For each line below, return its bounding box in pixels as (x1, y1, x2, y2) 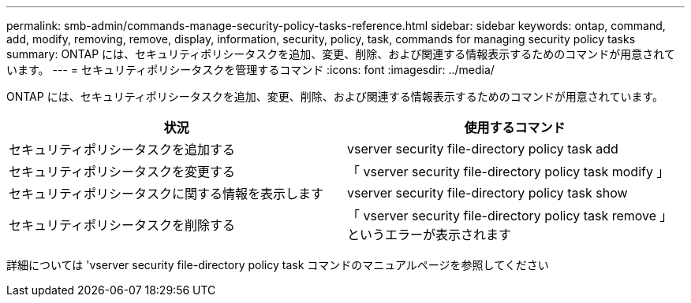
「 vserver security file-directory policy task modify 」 (347, 164, 670, 179)
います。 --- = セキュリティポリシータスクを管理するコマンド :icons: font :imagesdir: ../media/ (6, 63, 495, 76)
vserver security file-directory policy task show (347, 185, 628, 201)
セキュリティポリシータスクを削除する (9, 217, 236, 233)
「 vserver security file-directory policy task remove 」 (347, 208, 673, 224)
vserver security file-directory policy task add (347, 141, 618, 157)
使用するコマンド (464, 120, 566, 135)
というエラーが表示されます (347, 227, 512, 242)
